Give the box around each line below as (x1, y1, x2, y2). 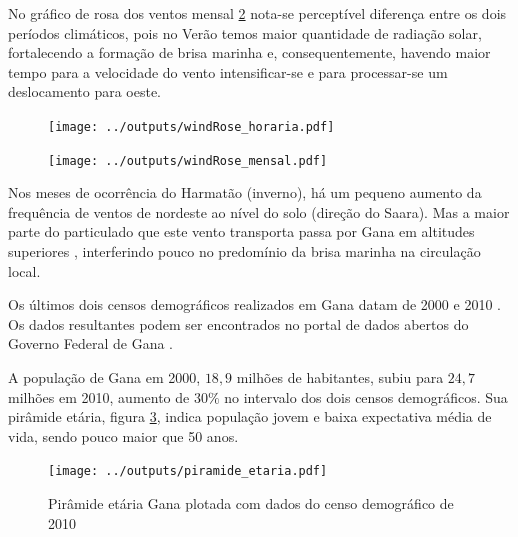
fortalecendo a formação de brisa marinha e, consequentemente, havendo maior (8, 42, 491, 63)
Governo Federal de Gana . (8, 333, 173, 354)
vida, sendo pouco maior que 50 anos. (8, 425, 239, 446)
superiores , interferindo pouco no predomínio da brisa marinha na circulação (8, 241, 481, 262)
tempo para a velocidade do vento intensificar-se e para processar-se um (8, 61, 448, 82)
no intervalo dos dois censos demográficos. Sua (224, 386, 508, 407)
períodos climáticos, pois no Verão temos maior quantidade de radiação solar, (8, 22, 482, 43)
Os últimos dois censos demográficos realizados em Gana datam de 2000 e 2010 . (8, 294, 501, 315)
